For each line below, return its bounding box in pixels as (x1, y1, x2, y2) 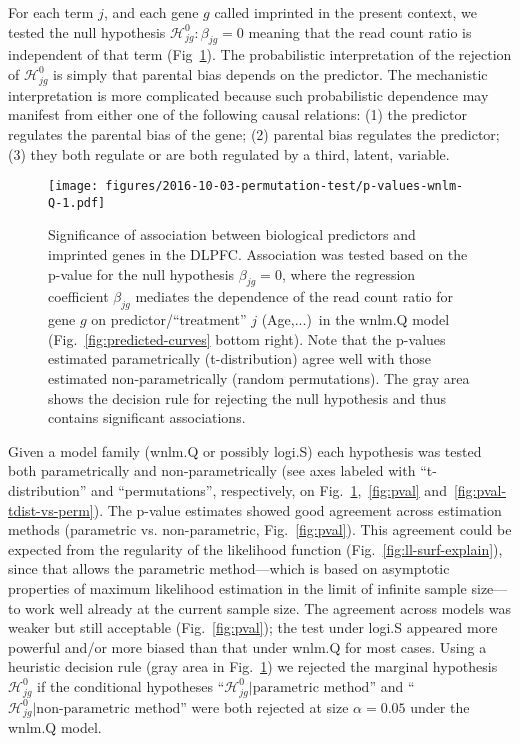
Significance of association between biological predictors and (48, 224, 416, 245)
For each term (8, 2, 94, 22)
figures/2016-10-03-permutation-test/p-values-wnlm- (105, 179, 464, 194)
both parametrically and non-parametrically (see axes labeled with (8, 460, 416, 481)
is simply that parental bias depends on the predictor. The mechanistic (53, 63, 488, 84)
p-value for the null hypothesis (48, 263, 235, 284)
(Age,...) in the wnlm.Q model (261, 309, 450, 330)
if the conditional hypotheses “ (37, 675, 225, 696)
